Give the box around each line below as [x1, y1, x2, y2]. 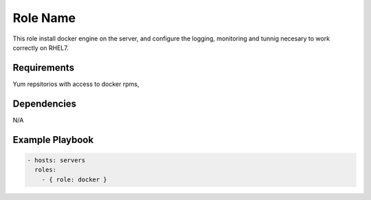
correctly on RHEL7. [12, 43, 69, 52]
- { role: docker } [41, 175, 108, 184]
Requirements [12, 62, 75, 74]
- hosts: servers [27, 156, 86, 164]
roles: [34, 166, 57, 174]
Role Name [12, 10, 76, 25]
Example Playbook [12, 134, 94, 146]
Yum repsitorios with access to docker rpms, [12, 80, 139, 88]
